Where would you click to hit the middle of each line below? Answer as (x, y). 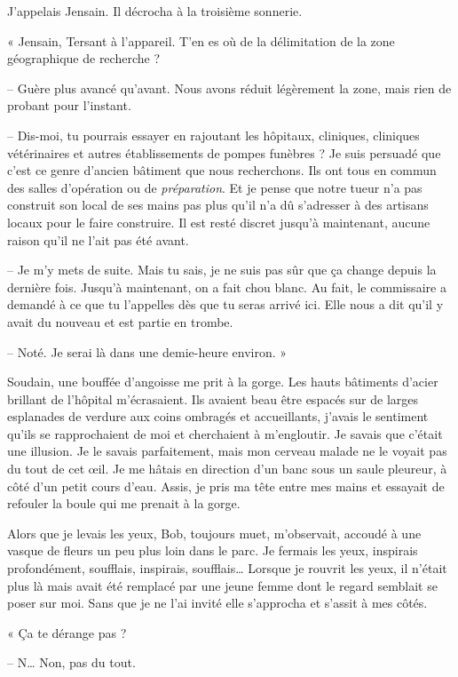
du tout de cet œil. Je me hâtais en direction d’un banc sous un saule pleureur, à (227, 469)
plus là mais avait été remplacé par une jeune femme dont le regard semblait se (222, 585)
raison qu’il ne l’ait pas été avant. (98, 239)
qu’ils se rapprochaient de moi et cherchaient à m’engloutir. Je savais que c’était (225, 433)
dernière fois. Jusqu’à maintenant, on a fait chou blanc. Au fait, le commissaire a (227, 287)
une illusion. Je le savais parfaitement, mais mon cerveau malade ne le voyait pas (227, 451)
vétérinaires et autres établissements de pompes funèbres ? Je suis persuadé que (224, 152)
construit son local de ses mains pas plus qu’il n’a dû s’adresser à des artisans (218, 205)
